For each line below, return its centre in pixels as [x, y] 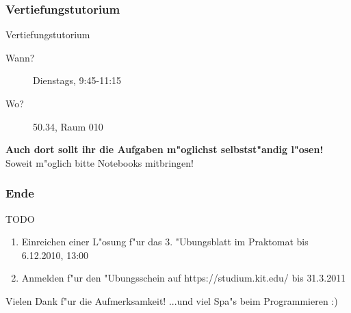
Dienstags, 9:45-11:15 [77, 80]
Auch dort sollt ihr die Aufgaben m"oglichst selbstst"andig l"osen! [165, 149]
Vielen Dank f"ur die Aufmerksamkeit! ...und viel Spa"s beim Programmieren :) [172, 300]
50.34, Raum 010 [68, 126]
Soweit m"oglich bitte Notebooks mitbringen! [100, 162]
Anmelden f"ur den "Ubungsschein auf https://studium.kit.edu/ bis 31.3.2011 [184, 278]
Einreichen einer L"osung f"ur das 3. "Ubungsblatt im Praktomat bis [165, 242]
